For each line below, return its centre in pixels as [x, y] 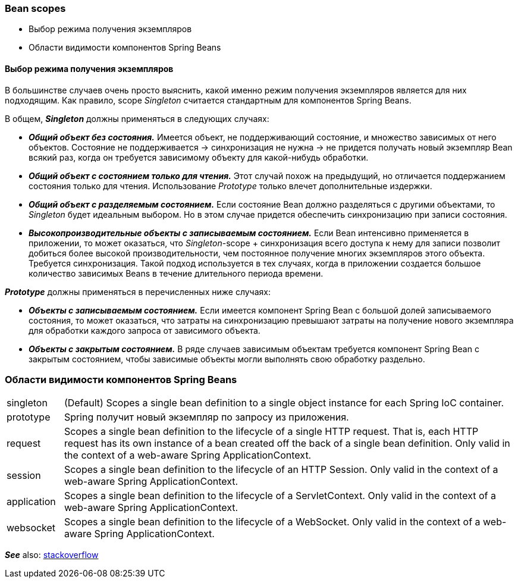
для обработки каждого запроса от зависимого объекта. [145, 330]
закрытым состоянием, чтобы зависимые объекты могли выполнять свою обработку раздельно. [227, 359]
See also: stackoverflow [52, 555]
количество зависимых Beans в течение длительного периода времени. [176, 273]
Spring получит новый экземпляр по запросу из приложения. [206, 417]
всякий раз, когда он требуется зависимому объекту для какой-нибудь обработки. [199, 157]
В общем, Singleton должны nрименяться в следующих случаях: [137, 118]
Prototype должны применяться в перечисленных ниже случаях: [138, 291]
